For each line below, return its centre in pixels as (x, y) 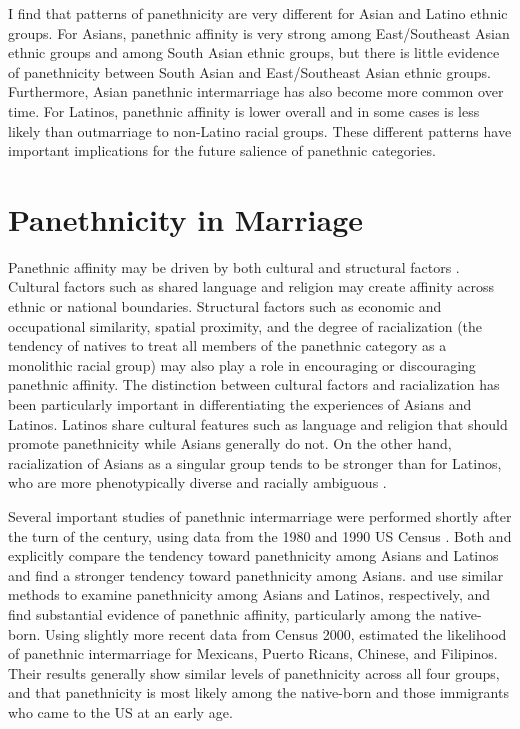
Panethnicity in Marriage (185, 218)
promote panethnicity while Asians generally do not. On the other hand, (230, 443)
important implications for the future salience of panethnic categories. (222, 150)
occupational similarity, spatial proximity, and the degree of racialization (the (245, 325)
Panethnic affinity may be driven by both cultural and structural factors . (234, 266)
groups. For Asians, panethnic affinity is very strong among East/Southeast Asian (259, 32)
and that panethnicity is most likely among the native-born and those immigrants (258, 692)
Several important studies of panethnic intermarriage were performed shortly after (260, 516)
